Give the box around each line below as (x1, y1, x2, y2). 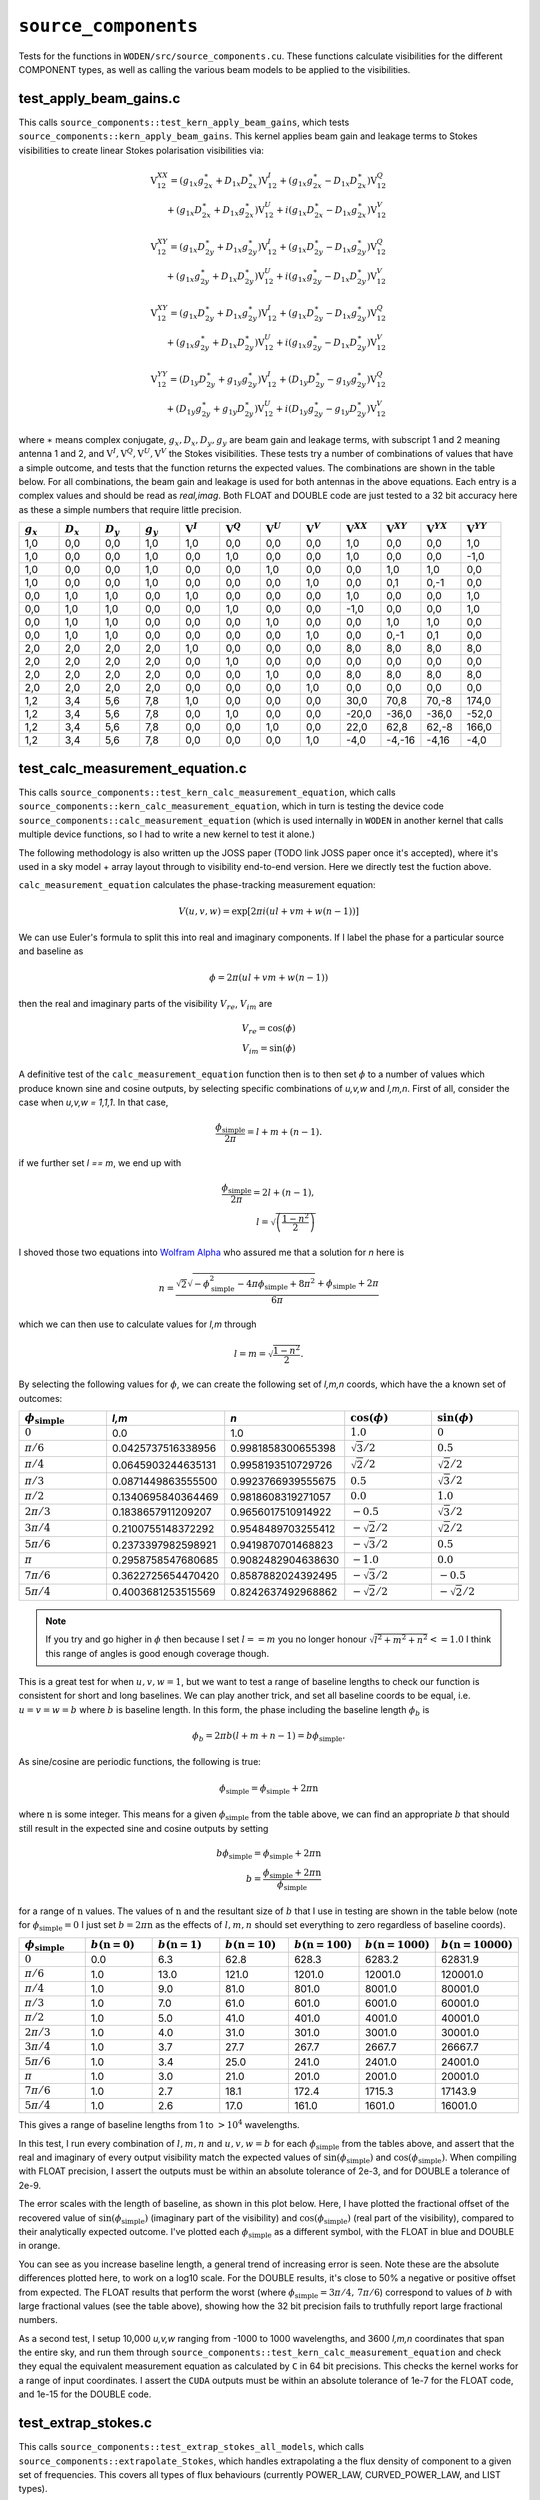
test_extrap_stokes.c (18, 2415, 152, 2432)
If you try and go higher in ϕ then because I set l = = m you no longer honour (45, 1633, 367, 1645)
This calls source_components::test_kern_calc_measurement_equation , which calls (18, 786, 396, 798)
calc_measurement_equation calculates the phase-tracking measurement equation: (18, 879, 376, 891)
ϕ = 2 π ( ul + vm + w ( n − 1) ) (209, 971, 329, 983)
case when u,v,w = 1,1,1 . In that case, (18, 1096, 169, 1109)
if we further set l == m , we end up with (18, 1156, 182, 1169)
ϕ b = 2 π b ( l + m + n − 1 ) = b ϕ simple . (191, 1730, 346, 1744)
